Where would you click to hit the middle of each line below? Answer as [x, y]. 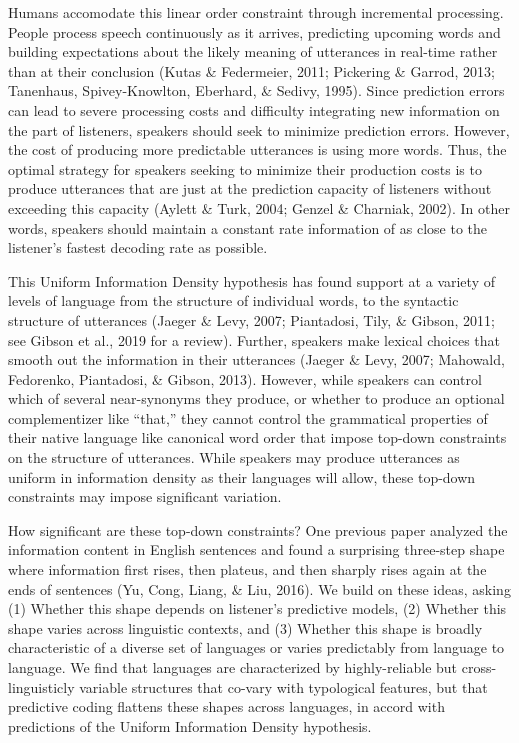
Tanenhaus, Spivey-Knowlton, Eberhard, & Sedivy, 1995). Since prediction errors [256, 90]
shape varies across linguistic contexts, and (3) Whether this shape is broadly [245, 627]
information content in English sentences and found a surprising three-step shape [256, 549]
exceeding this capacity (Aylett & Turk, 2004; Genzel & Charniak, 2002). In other [259, 207]
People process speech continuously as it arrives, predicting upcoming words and [254, 31]
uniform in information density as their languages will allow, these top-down [242, 476]
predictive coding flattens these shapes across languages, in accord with [226, 706]
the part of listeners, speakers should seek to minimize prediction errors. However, [259, 129]
